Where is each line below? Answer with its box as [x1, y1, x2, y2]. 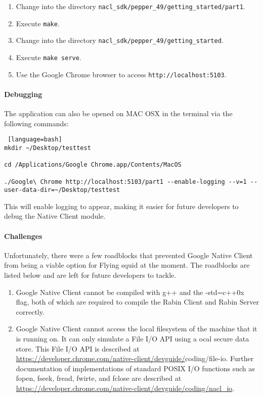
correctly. [16, 306, 45, 317]
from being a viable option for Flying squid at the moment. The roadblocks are [4, 260, 250, 270]
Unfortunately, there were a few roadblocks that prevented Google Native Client [4, 250, 253, 260]
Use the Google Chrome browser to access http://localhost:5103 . [16, 69, 227, 79]
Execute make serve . [16, 52, 81, 62]
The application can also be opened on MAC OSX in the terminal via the [4, 108, 233, 119]
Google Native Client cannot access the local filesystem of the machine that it [16, 323, 257, 334]
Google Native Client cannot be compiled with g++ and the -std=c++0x [16, 286, 244, 297]
